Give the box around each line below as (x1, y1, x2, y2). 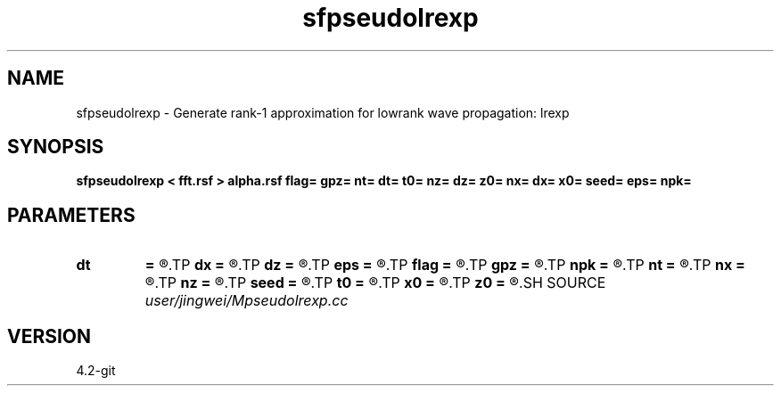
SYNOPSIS (7, 135, 104, 159)
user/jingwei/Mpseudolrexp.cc (144, 291, 349, 310)
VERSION (7, 324, 92, 348)
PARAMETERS (7, 203, 136, 226)
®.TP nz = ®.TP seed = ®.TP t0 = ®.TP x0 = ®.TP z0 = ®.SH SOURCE (144, 274, 606, 292)
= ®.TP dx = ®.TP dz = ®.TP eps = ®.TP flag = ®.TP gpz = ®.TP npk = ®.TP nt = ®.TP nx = (144, 256, 745, 274)
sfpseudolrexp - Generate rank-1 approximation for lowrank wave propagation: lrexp (76, 104, 570, 120)
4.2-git (76, 363, 116, 379)
